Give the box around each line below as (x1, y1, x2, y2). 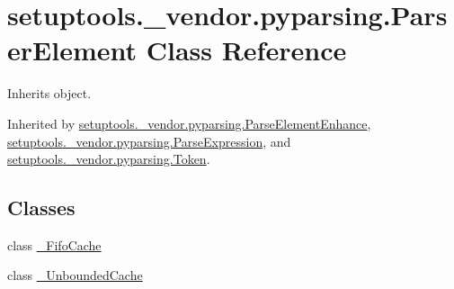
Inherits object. (7, 84, 92, 103)
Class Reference (146, 32, 347, 68)
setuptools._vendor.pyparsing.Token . (7, 149, 210, 168)
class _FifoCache (7, 235, 102, 254)
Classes (7, 194, 76, 221)
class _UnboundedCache (7, 266, 143, 284)
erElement (7, 32, 137, 68)
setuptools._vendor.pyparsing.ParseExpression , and (7, 131, 291, 150)
